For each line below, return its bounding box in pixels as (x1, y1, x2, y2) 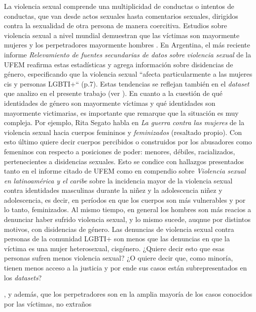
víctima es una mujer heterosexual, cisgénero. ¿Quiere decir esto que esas (4, 243, 225, 253)
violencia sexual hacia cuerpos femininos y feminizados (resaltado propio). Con (4, 127, 242, 137)
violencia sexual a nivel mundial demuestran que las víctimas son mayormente (4, 30, 240, 40)
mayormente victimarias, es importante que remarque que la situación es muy (4, 107, 239, 118)
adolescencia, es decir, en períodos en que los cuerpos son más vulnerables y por (4, 194, 246, 205)
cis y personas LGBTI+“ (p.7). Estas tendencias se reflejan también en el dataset (4, 78, 250, 89)
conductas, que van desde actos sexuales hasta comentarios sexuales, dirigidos (4, 10, 238, 21)
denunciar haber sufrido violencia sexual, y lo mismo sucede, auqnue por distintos (4, 214, 251, 224)
